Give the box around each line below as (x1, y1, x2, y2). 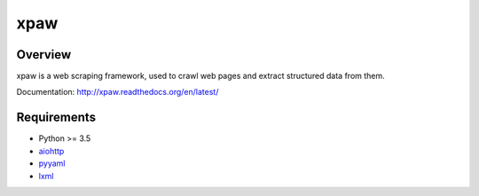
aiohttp (38, 145, 65, 156)
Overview (16, 47, 72, 62)
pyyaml (38, 158, 66, 169)
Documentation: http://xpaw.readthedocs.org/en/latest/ (16, 87, 219, 98)
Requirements (16, 110, 97, 125)
